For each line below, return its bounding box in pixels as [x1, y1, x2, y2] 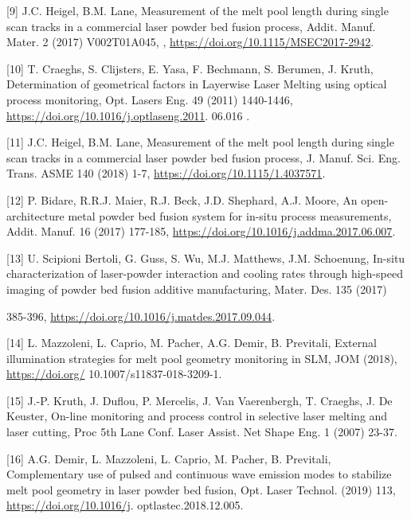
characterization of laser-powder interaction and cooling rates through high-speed [6, 265, 403, 282]
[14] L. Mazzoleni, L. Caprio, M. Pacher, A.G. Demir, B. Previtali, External [6, 334, 377, 351]
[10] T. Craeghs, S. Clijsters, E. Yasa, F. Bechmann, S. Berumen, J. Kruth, [6, 60, 374, 76]
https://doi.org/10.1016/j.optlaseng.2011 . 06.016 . [6, 107, 250, 123]
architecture [6, 207, 65, 224]
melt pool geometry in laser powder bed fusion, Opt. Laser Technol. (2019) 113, [6, 481, 396, 498]
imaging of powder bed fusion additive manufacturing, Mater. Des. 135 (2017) [6, 280, 387, 297]
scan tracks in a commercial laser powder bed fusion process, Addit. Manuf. [6, 18, 376, 34]
